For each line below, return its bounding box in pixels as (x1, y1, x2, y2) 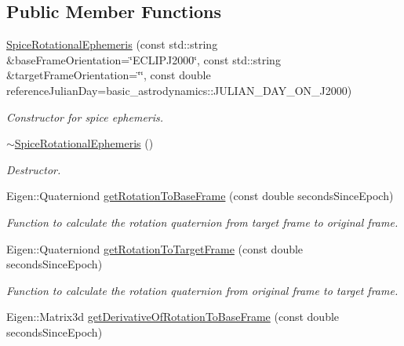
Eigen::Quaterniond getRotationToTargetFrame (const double (6, 240, 304, 257)
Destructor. (6, 161, 61, 177)
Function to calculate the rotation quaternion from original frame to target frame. (6, 282, 399, 298)
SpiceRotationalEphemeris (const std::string (6, 36, 218, 53)
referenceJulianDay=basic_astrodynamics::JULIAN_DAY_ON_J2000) (6, 82, 352, 98)
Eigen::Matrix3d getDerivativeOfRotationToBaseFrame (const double (6, 308, 340, 325)
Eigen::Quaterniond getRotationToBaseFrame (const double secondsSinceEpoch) (6, 188, 394, 204)
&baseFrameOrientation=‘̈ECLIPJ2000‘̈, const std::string (6, 51, 281, 67)
